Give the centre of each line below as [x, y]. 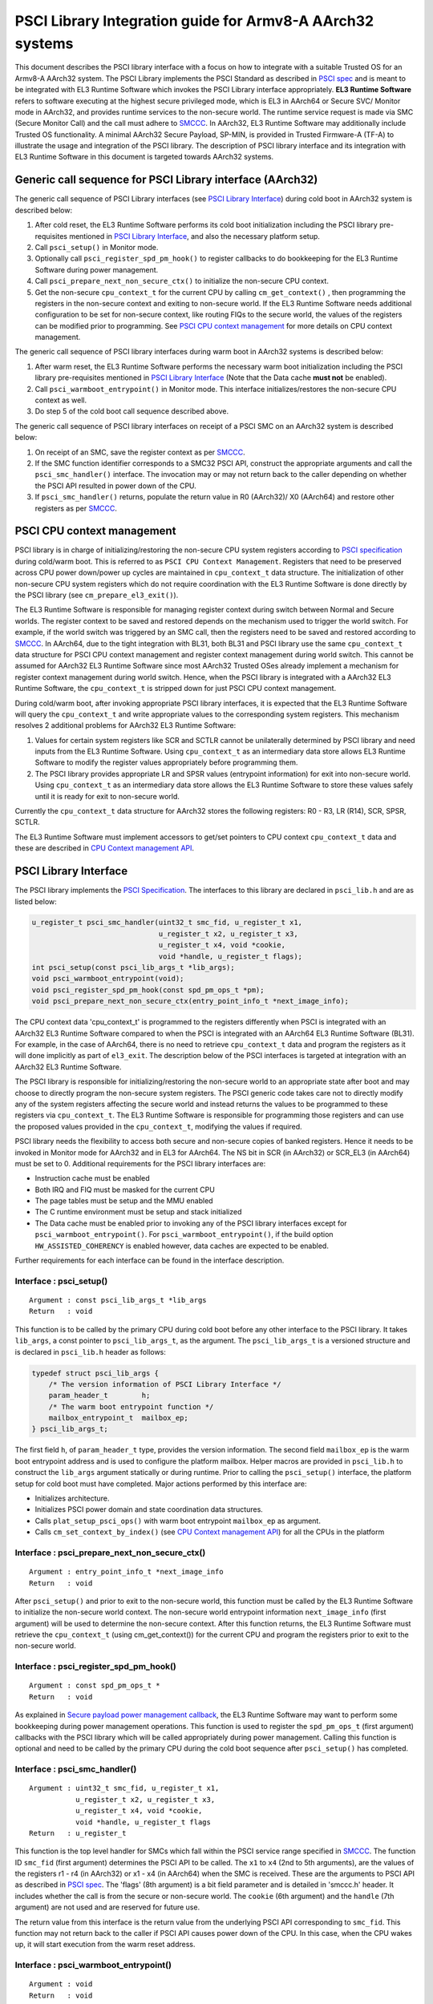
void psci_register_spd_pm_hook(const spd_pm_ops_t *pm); [148, 990]
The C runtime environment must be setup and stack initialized [138, 1212]
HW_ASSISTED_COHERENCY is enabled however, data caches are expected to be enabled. [182, 1246]
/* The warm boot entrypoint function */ [131, 1406]
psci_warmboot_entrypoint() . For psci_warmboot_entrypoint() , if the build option [184, 1234]
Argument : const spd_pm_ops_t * [95, 1686]
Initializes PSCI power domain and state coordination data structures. [149, 1509]
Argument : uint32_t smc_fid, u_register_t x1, [124, 1788]
